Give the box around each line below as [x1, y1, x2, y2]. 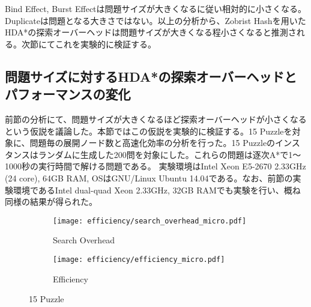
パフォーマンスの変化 [5, 85, 131, 103]
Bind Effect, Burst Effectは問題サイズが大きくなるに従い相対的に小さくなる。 [5, 2, 307, 14]
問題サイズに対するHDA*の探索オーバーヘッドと [5, 67, 297, 85]
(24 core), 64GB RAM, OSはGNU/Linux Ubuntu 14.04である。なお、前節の [5, 171, 293, 184]
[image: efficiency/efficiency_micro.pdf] [53, 255, 225, 264]
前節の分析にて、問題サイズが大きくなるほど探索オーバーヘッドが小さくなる [5, 112, 307, 125]
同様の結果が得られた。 [5, 195, 97, 208]
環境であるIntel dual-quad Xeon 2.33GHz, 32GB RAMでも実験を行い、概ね [13, 183, 301, 196]
